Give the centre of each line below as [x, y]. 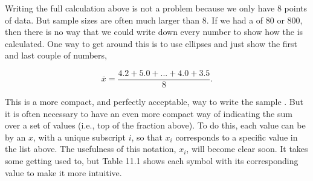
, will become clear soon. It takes [247, 149]
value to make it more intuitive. [63, 172]
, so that [147, 137]
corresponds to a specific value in [237, 137]
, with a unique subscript [79, 137]
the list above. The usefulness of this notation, [91, 149]
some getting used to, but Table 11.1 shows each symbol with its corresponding [152, 160]
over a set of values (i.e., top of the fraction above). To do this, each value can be [155, 125]
